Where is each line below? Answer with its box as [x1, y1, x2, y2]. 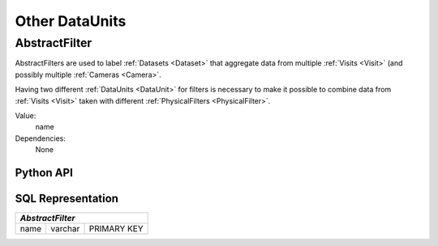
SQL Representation [15, 191, 119, 206]
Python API [15, 166, 73, 180]
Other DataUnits [15, 12, 127, 30]
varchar [49, 223, 80, 235]
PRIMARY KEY [88, 223, 144, 235]
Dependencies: [15, 134, 67, 143]
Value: [15, 110, 36, 121]
